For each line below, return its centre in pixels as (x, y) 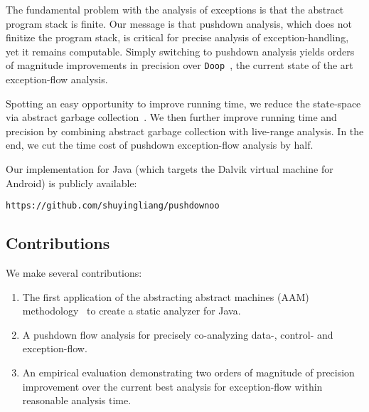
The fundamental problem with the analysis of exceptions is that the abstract (175, 9)
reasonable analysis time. (77, 400)
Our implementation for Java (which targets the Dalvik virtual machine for (170, 169)
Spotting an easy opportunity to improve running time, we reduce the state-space (183, 103)
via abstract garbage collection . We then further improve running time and (171, 117)
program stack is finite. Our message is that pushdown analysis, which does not (179, 23)
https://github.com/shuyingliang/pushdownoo (113, 206)
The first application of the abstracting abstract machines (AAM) (166, 296)
